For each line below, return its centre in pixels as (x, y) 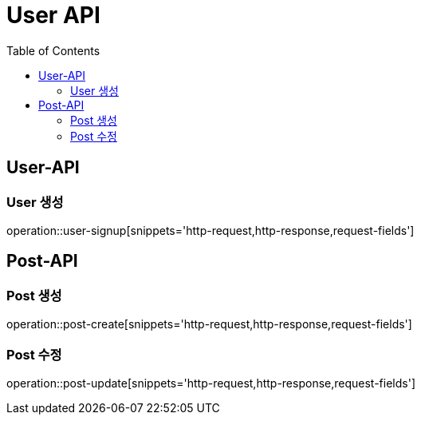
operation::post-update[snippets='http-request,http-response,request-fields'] (211, 383)
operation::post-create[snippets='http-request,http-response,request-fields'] (209, 324)
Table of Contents (53, 50)
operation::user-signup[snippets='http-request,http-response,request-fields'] (210, 230)
